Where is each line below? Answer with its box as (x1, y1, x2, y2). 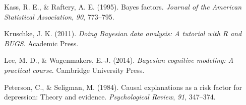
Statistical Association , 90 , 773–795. (4, 11, 114, 22)
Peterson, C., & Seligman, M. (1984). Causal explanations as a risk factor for (4, 81, 242, 92)
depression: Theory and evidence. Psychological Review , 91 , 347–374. (4, 91, 216, 102)
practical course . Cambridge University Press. (4, 64, 145, 75)
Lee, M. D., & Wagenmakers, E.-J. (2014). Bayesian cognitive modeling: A (4, 55, 234, 65)
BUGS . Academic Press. (4, 38, 79, 48)
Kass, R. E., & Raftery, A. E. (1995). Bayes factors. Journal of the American (4, 2, 242, 12)
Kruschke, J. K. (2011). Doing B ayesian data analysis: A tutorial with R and (4, 28, 242, 39)
